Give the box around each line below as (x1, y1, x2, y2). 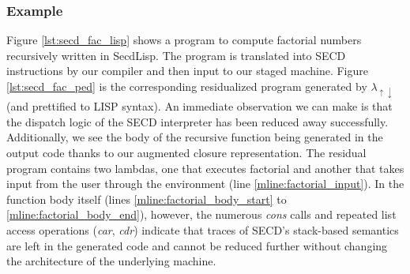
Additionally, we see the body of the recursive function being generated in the (6, 129, 383, 145)
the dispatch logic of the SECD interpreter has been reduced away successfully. (6, 113, 389, 129)
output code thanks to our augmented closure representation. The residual (6, 144, 367, 160)
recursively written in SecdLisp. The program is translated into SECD (6, 47, 346, 63)
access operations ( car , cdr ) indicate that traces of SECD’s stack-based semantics (6, 221, 399, 238)
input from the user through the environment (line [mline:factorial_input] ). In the (6, 175, 404, 192)
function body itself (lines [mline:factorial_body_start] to (6, 190, 287, 207)
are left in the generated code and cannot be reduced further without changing (6, 237, 388, 253)
